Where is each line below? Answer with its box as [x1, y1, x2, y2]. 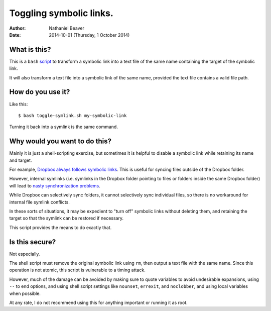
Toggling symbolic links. [9, 8, 114, 19]
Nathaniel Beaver [49, 25, 85, 31]
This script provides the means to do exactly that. [9, 224, 112, 231]
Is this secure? [9, 238, 56, 246]
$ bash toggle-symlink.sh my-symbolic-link [18, 113, 127, 118]
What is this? [9, 45, 51, 54]
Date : [9, 32, 21, 38]
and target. [9, 157, 32, 163]
